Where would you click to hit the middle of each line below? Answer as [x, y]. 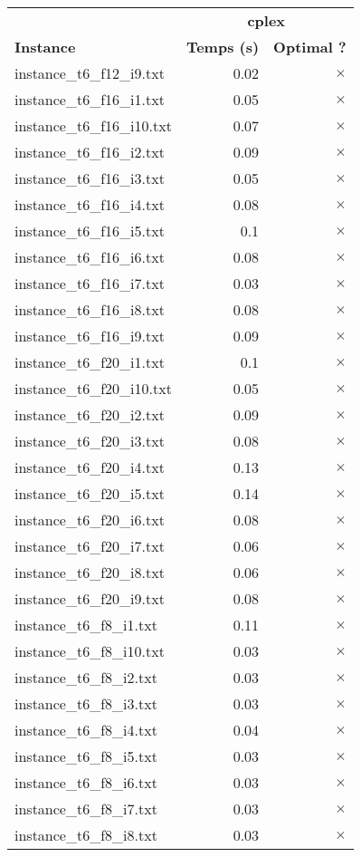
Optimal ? [310, 47]
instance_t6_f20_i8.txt [90, 572]
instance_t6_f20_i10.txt [93, 388]
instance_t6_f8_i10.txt [90, 651]
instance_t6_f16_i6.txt [90, 257]
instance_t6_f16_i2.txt [90, 152]
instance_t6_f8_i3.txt [86, 703]
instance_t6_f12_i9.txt [90, 73]
